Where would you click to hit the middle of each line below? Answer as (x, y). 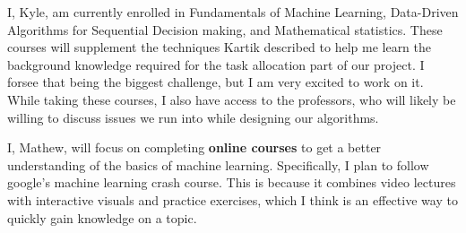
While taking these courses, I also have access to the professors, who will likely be (232, 99)
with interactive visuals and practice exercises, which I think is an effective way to (233, 199)
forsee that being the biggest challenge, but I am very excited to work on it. (216, 82)
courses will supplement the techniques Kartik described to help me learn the (220, 47)
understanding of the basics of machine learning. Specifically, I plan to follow (218, 164)
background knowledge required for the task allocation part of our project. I (216, 64)
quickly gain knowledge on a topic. (102, 217)
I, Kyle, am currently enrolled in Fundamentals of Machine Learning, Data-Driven (233, 12)
